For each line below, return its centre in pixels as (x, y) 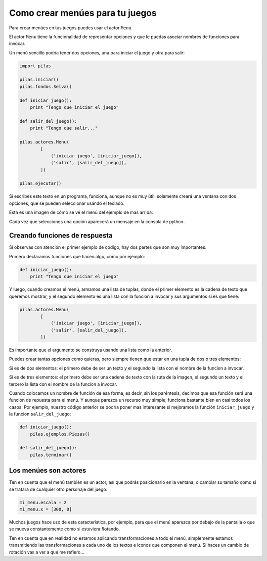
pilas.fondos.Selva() (46, 86)
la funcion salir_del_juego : (40, 414)
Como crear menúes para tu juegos (83, 13)
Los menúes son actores (48, 471)
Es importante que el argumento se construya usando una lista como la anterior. (91, 350)
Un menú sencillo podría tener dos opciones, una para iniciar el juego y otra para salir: (97, 52)
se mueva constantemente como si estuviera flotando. (65, 529)
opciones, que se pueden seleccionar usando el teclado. (67, 203)
